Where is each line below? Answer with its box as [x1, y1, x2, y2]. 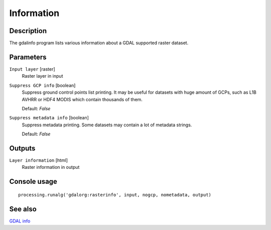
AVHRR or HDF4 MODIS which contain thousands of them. [22, 96, 143, 102]
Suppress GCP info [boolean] [9, 82, 76, 88]
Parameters [9, 53, 47, 61]
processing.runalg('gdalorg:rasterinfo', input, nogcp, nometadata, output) [18, 192, 212, 197]
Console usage [9, 177, 58, 186]
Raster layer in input [22, 73, 63, 79]
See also [9, 204, 37, 213]
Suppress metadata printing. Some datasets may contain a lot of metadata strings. [22, 122, 192, 128]
